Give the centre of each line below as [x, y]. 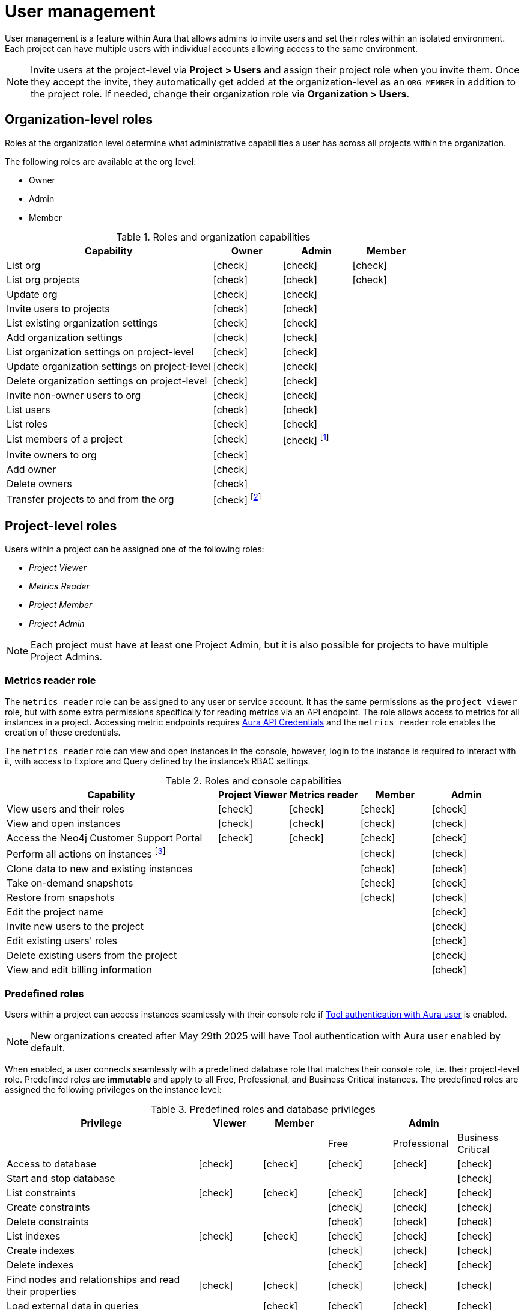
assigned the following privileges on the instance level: [113, 1089]
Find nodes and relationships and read [93, 1279]
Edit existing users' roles [62, 941]
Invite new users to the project [75, 927]
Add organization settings [65, 337]
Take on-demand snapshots [70, 883]
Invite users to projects [58, 308]
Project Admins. [66, 657]
